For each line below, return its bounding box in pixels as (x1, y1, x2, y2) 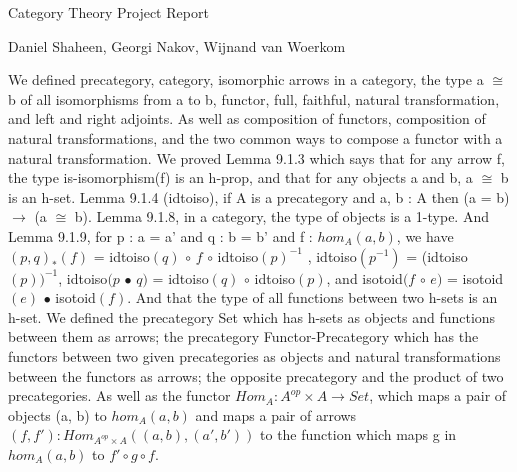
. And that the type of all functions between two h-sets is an (127, 287, 498, 308)
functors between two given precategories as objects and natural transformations (8, 345, 501, 366)
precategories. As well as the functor (8, 385, 231, 406)
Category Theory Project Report (8, 2, 209, 22)
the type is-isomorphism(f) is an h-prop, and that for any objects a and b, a (8, 167, 473, 188)
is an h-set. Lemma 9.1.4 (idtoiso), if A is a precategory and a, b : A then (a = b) (8, 186, 510, 207)
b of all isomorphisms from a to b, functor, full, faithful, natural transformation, (8, 88, 500, 109)
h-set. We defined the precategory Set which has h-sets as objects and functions (8, 306, 496, 327)
